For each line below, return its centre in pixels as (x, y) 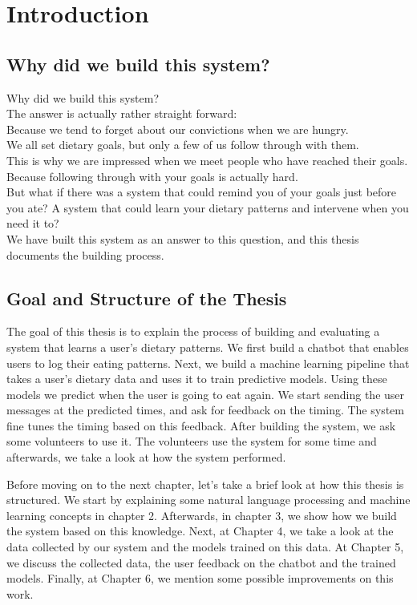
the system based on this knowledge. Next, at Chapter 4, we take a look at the (200, 531)
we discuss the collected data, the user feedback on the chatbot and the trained (201, 562)
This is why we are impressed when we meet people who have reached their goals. (207, 160)
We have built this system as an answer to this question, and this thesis (183, 238)
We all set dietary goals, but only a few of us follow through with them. (183, 145)
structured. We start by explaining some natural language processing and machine (208, 500)
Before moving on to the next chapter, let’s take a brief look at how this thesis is (205, 484)
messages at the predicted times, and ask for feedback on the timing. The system (205, 410)
